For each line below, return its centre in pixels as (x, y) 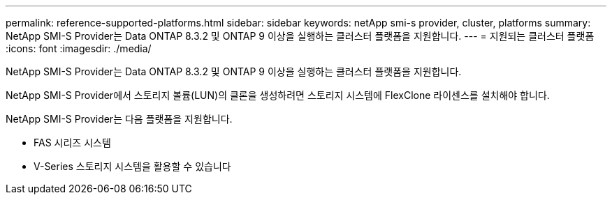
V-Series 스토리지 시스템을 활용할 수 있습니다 (132, 166)
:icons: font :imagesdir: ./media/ (79, 48)
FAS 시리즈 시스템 (72, 143)
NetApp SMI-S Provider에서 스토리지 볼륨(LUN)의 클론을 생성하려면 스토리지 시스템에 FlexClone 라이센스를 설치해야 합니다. (278, 95)
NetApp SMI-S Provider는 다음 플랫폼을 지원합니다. (119, 119)
